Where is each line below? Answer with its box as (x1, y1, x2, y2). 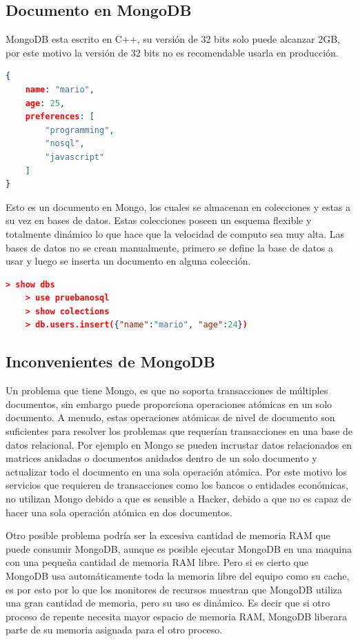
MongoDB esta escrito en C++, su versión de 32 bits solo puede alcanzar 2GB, (6, 32, 340, 46)
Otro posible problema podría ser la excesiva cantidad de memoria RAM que (6, 528, 330, 542)
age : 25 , (25, 98, 65, 108)
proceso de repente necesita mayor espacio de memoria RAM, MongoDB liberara (6, 609, 347, 623)
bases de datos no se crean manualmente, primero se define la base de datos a (6, 240, 334, 254)
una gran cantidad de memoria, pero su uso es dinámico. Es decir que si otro (6, 596, 330, 610)
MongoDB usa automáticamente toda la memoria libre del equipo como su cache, (6, 569, 350, 582)
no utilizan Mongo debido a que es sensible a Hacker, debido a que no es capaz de (6, 491, 351, 506)
